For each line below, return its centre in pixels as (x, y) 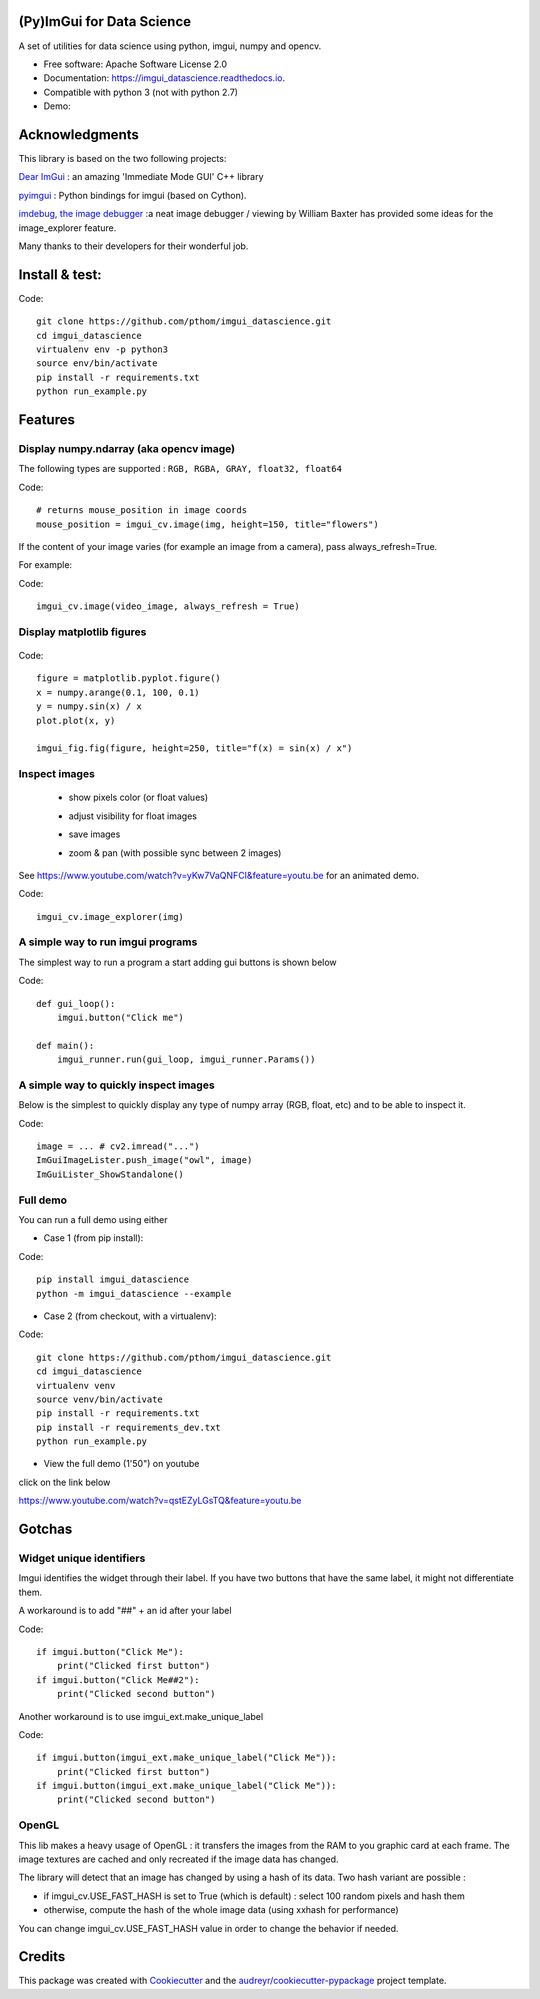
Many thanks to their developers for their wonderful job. (133, 246)
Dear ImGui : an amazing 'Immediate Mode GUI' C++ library (141, 177)
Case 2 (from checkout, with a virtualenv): (130, 1316)
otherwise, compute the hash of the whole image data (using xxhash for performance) (221, 1910)
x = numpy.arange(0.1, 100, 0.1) (118, 692)
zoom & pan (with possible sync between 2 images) (175, 852)
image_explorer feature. (67, 227)
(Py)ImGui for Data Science (105, 21)
